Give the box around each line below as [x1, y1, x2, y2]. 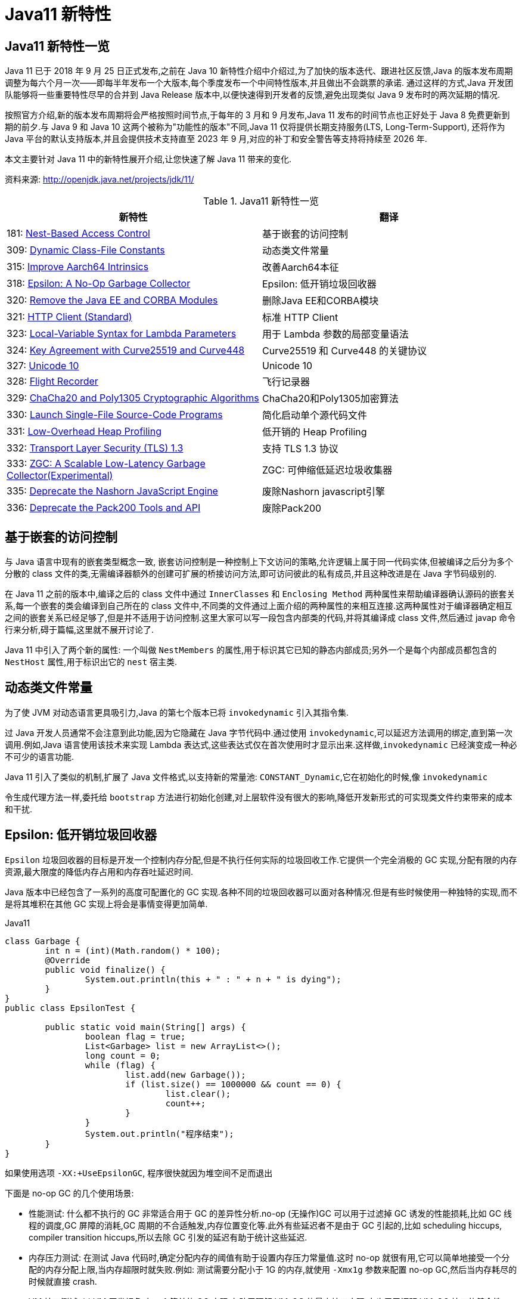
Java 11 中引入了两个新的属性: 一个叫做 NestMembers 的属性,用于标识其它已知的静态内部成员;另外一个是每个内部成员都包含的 [5, 645, 497, 655]
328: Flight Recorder [7, 375, 98, 388]
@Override [45, 955, 91, 965]
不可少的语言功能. [5, 751, 74, 762]
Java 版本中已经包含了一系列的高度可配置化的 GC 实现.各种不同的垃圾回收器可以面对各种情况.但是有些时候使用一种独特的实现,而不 [5, 886, 517, 897]
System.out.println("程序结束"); [85, 1128, 234, 1139]
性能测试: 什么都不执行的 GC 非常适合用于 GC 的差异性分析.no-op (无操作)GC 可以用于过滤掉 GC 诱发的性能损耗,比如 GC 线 [29, 1208, 512, 1218]
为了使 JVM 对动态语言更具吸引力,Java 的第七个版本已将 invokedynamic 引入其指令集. [5, 707, 349, 717]
